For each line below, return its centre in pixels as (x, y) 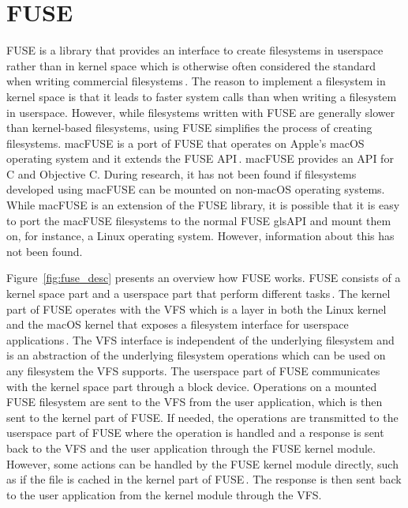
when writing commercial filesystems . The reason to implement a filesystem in (196, 81)
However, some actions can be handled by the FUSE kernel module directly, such (202, 463)
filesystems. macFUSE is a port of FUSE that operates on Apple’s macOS (185, 143)
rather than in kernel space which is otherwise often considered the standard (191, 65)
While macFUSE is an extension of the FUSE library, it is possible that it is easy (203, 205)
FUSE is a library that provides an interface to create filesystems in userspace (195, 50)
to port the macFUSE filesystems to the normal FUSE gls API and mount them (199, 220)
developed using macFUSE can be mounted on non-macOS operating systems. (196, 189)
